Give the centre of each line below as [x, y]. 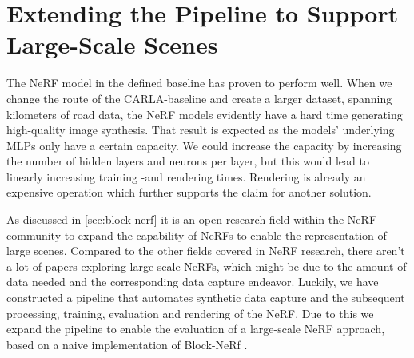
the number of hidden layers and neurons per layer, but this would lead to [188, 161]
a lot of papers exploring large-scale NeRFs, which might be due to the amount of [207, 266]
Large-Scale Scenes [112, 44]
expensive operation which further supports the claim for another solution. [189, 192]
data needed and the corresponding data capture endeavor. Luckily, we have [193, 282]
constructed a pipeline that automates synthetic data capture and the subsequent [206, 298]
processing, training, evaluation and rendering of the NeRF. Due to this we [190, 313]
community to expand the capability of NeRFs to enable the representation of [197, 235]
